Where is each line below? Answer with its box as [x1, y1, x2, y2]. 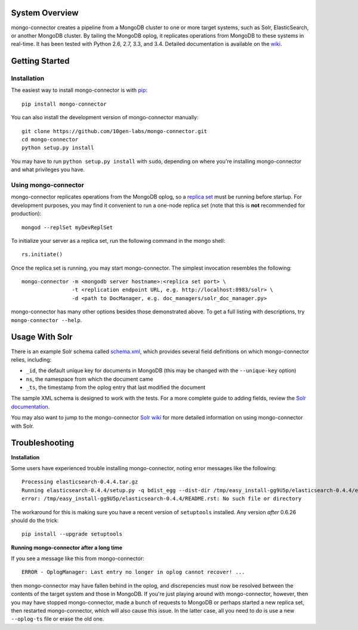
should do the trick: [11, 517, 59, 524]
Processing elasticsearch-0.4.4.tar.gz [21, 478, 138, 486]
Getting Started [11, 56, 70, 66]
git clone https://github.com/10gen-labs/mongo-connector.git [21, 128, 208, 134]
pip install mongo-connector [21, 100, 107, 107]
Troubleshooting [11, 438, 75, 448]
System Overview [11, 8, 79, 18]
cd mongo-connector [21, 136, 79, 143]
